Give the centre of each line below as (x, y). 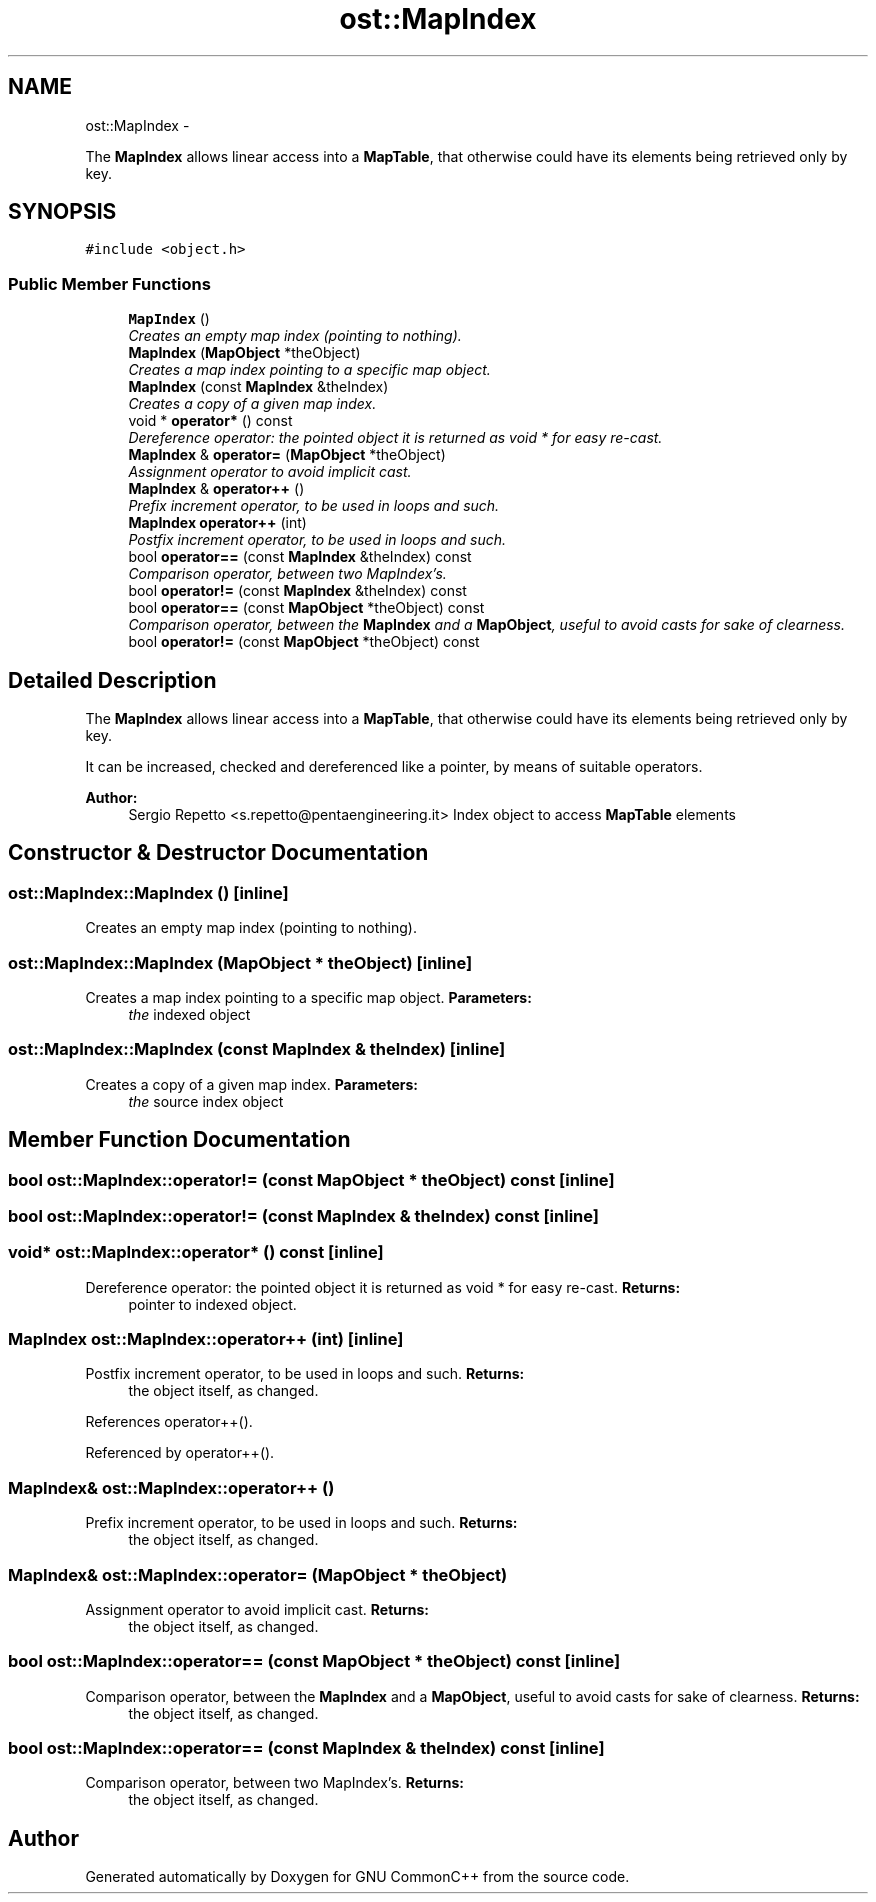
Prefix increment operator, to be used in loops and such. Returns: (301, 1523)
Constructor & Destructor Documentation (218, 853)
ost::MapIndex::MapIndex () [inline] (148, 892)
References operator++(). (169, 1422)
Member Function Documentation (179, 1140)
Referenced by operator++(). (180, 1453)
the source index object (206, 1101)
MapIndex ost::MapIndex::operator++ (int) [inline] (206, 1339)
